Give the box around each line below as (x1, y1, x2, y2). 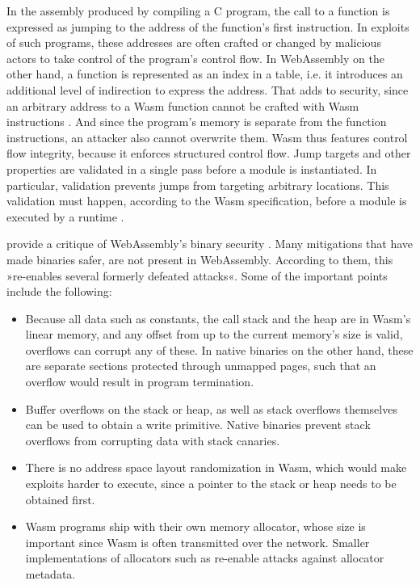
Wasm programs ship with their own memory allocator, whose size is (25, 518, 366, 535)
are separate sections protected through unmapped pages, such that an (25, 357, 376, 374)
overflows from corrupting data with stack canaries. (25, 431, 280, 448)
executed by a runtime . (6, 208, 124, 225)
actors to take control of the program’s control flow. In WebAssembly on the (6, 49, 384, 66)
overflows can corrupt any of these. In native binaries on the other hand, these (25, 341, 414, 358)
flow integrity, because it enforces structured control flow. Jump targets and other (6, 145, 411, 162)
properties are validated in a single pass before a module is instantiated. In (6, 160, 377, 177)
